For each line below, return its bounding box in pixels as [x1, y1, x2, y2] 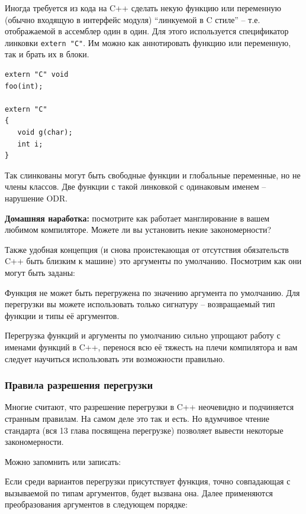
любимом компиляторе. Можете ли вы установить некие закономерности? [5, 223, 271, 236]
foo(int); [5, 82, 43, 90]
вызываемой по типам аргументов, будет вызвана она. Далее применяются [5, 486, 273, 499]
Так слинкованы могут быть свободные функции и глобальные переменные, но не [5, 168, 301, 181]
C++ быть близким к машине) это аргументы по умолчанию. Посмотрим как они [5, 255, 302, 267]
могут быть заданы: [5, 266, 75, 278]
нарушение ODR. [5, 191, 68, 204]
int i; [17, 139, 43, 148]
